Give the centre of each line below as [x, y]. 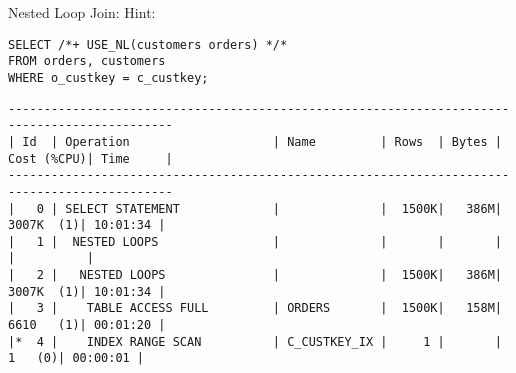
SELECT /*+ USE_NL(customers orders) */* [148, 44]
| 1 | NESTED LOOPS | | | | [255, 241]
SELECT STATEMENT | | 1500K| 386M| [283, 208]
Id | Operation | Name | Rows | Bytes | [262, 141]
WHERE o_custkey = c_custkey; [108, 77]
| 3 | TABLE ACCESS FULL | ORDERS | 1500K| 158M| [255, 308]
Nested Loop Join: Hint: [82, 12]
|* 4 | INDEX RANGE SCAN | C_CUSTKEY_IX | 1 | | [255, 341]
